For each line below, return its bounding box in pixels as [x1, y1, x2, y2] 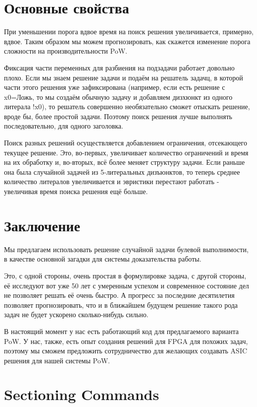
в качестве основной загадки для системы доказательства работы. [4, 254, 202, 264]
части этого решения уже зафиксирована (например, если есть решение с [4, 82, 225, 92]
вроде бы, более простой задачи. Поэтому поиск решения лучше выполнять [4, 111, 232, 121]
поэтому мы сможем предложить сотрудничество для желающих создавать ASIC [4, 345, 248, 356]
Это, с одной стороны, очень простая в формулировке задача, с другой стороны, [4, 270, 247, 280]
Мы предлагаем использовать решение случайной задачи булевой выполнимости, [4, 244, 249, 254]
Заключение [4, 215, 80, 235]
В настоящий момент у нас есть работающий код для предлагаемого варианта [4, 326, 239, 336]
